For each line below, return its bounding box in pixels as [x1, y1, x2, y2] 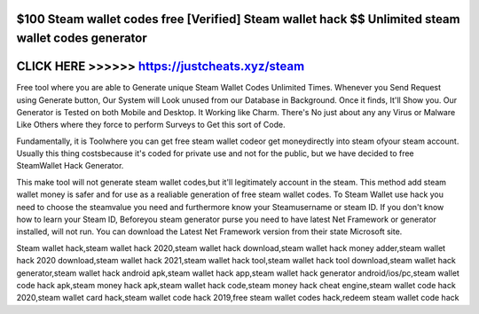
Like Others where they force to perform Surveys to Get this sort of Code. [16, 120, 286, 130]
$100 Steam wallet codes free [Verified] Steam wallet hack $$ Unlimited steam [16, 12, 460, 27]
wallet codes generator [16, 31, 147, 46]
